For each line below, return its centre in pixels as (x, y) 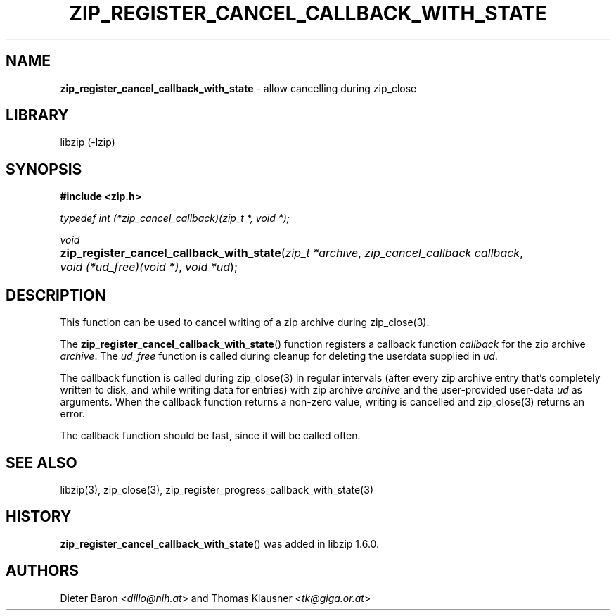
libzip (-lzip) (88, 142)
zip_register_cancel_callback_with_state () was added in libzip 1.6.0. (220, 543)
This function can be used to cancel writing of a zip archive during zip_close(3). (245, 322)
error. (72, 414)
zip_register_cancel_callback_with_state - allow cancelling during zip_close (238, 88)
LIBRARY (37, 115)
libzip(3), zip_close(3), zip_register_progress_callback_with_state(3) (217, 489)
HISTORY (39, 517)
